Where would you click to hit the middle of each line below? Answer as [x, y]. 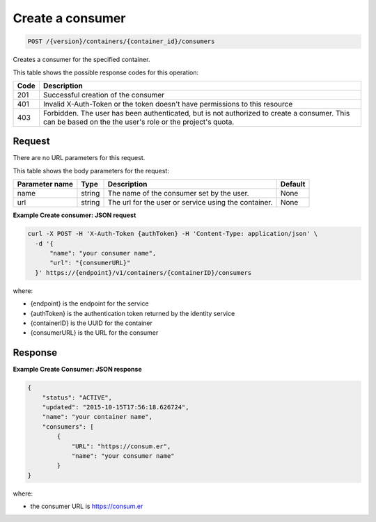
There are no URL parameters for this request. [79, 158]
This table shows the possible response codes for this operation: [106, 72]
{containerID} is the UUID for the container [91, 323]
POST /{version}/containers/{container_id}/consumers [121, 41]
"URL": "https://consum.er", [121, 446]
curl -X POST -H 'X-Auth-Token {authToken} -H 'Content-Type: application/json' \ [173, 234]
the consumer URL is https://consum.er [87, 506]
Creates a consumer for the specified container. [81, 60]
